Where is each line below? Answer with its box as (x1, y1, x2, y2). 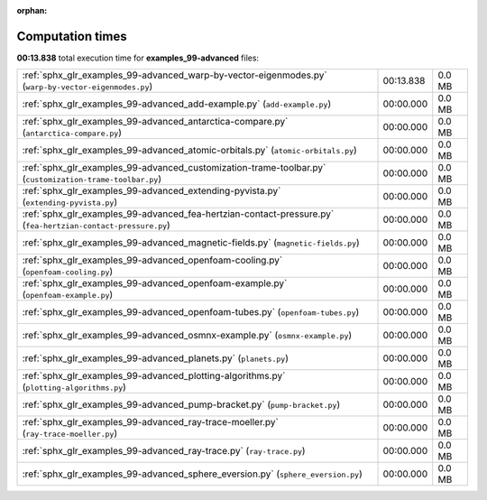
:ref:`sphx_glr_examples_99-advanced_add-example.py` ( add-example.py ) (22, 97, 332, 110)
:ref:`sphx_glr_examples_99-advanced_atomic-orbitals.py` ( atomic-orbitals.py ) (22, 144, 358, 157)
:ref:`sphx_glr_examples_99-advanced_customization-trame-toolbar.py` (22, 162, 326, 174)
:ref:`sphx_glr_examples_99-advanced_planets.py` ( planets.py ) (22, 352, 289, 365)
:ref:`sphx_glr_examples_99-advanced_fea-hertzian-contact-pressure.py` (22, 208, 335, 220)
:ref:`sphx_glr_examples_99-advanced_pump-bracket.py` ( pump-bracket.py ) (22, 398, 341, 411)
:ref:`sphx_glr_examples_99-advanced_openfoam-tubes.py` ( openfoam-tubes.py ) (22, 306, 360, 319)
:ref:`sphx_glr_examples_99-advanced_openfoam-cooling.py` (22, 254, 283, 266)
